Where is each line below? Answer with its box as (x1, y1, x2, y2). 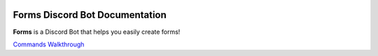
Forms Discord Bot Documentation (13, 9, 167, 21)
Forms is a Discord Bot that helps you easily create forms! (13, 28, 181, 36)
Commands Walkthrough (13, 40, 85, 48)
